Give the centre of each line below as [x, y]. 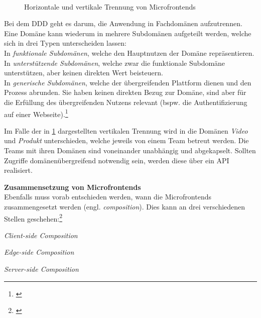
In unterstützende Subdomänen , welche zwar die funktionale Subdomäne [115, 63]
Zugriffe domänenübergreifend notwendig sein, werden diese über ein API [117, 160]
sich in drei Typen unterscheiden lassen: [65, 43]
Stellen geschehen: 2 [33, 218]
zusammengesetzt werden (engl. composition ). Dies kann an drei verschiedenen [125, 206]
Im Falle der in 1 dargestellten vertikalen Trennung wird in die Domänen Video [126, 130]
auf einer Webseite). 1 [36, 113]
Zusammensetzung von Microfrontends [73, 187]
